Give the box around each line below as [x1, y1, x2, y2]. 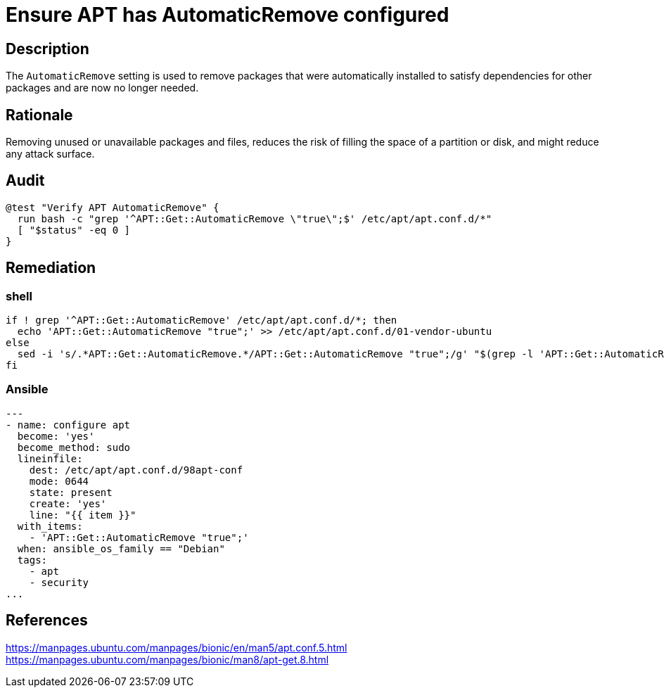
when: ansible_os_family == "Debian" [17, 542, 225, 554]
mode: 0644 [29, 475, 89, 487]
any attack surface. [6, 148, 95, 160]
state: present [29, 486, 113, 498]
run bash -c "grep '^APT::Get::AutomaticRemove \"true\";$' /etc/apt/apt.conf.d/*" [17, 212, 492, 224]
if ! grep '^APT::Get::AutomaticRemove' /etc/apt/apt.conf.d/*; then [6, 314, 397, 326]
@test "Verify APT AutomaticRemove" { [6, 201, 219, 213]
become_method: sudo [17, 441, 131, 453]
